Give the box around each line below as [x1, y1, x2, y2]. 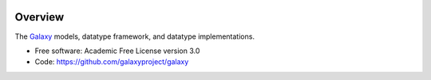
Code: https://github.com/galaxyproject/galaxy [34, 57, 189, 67]
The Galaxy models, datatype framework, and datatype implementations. [14, 32, 255, 41]
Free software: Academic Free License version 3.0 [34, 46, 200, 55]
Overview [14, 10, 65, 24]
